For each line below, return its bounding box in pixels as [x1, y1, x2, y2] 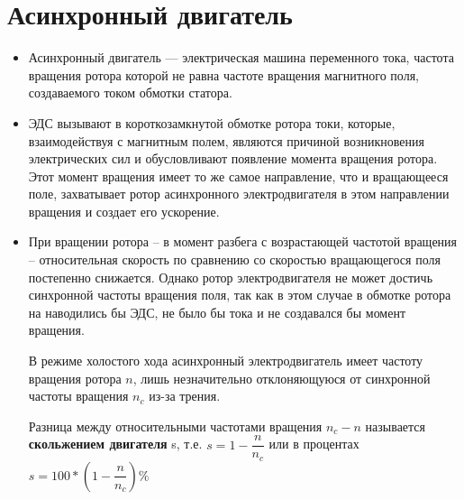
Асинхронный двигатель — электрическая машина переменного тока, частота [28, 48, 454, 67]
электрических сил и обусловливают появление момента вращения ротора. [28, 149, 438, 168]
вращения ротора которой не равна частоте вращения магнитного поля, [28, 65, 419, 84]
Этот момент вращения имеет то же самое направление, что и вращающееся [28, 166, 449, 185]
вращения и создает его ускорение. [28, 201, 220, 220]
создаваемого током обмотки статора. [28, 83, 232, 102]
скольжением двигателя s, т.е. [28, 434, 203, 453]
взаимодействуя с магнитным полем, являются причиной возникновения [28, 131, 425, 150]
